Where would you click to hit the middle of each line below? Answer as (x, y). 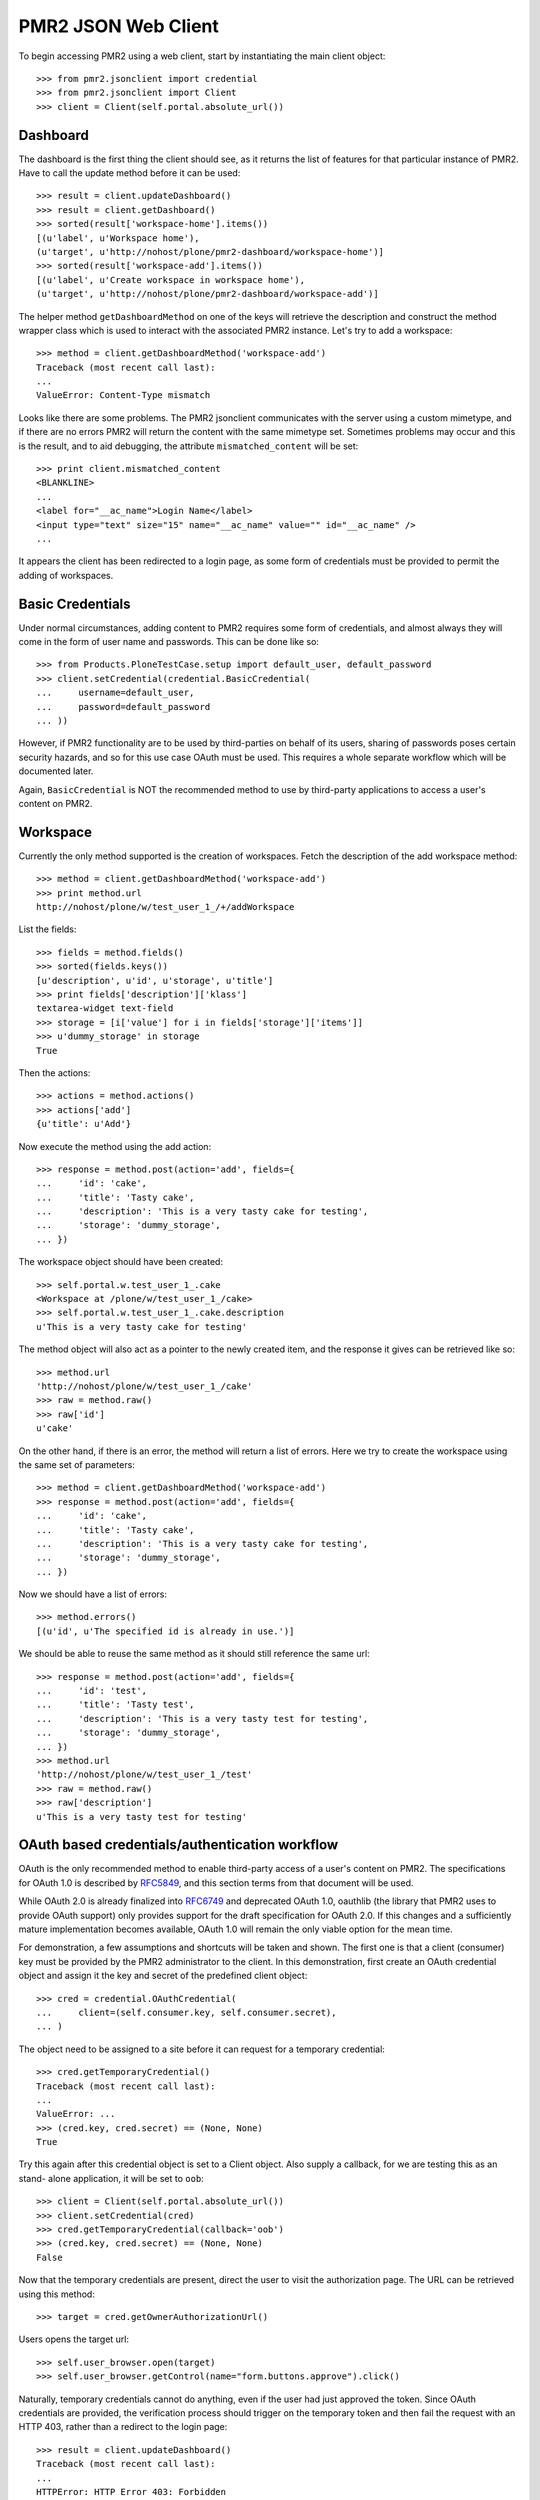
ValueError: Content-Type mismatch (123, 395)
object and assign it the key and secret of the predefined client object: (163, 1976)
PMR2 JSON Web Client (119, 26)
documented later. (56, 771)
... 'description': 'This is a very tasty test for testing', (202, 1718)
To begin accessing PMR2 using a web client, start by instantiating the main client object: (202, 56)
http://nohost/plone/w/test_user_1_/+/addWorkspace (165, 907)
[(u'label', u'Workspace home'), (118, 238)
